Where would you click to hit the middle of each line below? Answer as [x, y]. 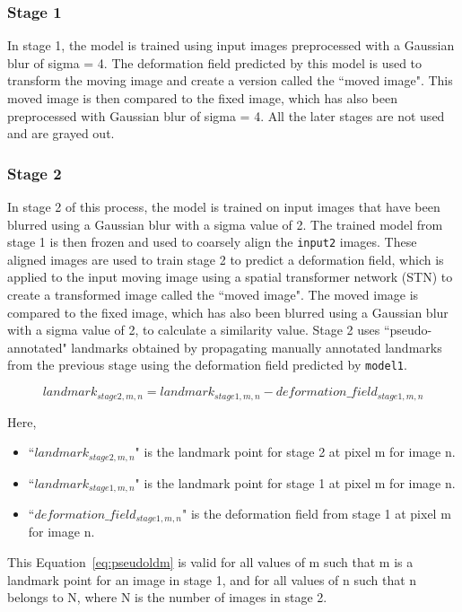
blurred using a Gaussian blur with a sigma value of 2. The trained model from [225, 224]
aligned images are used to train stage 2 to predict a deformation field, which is [226, 259]
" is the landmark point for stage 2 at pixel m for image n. [295, 452]
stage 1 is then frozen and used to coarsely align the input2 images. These [212, 242]
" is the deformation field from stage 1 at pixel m [317, 514]
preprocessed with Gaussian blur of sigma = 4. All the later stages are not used [226, 115]
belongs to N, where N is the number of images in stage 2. [167, 597]
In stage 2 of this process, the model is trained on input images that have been [224, 206]
